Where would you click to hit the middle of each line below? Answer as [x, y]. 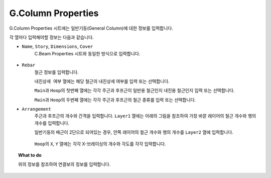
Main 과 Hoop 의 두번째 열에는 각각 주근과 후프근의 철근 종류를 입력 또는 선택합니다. [115, 100]
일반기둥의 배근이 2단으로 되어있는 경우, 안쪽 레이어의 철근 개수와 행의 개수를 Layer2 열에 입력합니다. [134, 132]
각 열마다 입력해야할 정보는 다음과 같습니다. [51, 37]
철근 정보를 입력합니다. [56, 72]
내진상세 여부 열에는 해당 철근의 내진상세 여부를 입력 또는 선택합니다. [102, 81]
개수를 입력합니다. [52, 123]
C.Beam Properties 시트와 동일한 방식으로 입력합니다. [87, 53]
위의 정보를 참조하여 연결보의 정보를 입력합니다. [64, 164]
